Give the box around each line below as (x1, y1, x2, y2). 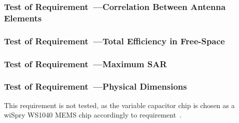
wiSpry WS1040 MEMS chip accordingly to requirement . (4, 110, 182, 120)
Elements (4, 11, 42, 24)
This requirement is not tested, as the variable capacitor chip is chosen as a (4, 100, 235, 110)
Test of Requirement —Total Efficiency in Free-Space (4, 34, 225, 47)
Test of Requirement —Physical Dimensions (4, 80, 187, 93)
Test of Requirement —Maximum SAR (4, 57, 167, 70)
